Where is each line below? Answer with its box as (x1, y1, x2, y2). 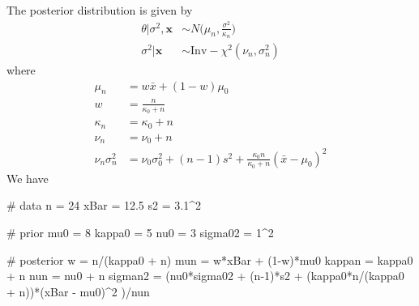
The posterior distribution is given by (6, 2, 193, 18)
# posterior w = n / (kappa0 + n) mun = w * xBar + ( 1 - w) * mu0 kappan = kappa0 (6, 251, 413, 268)
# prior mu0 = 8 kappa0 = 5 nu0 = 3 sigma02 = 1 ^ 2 (6, 224, 274, 241)
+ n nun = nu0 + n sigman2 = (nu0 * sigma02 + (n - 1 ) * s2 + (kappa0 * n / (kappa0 (6, 267, 404, 284)
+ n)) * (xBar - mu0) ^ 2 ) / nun (6, 283, 150, 300)
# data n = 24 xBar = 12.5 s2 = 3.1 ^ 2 (6, 197, 202, 214)
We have (6, 169, 49, 186)
